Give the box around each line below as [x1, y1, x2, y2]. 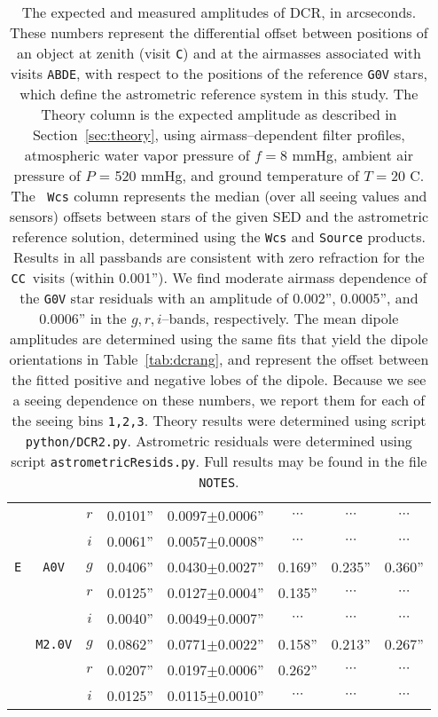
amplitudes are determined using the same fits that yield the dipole [10, 328, 428, 349]
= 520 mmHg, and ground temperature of [98, 165, 359, 185]
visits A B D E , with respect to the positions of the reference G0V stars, [10, 63, 427, 83]
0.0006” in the [39, 308, 127, 328]
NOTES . [199, 471, 239, 492]
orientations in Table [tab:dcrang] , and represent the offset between [9, 349, 429, 369]
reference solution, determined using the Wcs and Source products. [12, 226, 426, 247]
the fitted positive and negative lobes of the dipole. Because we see [12, 369, 426, 390]
